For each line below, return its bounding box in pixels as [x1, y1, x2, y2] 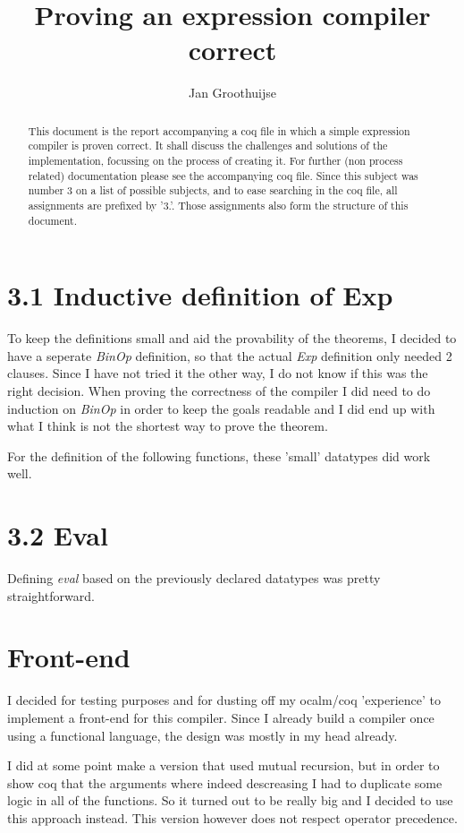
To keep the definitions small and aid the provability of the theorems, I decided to [7, 329, 457, 348]
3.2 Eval [7, 517, 108, 554]
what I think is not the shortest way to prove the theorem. [7, 416, 328, 435]
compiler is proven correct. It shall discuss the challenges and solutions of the [28, 138, 388, 153]
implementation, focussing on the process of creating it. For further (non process [28, 153, 403, 168]
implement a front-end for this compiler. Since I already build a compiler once [7, 708, 434, 727]
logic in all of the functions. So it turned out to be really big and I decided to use [7, 791, 453, 810]
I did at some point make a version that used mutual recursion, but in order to [7, 756, 440, 775]
